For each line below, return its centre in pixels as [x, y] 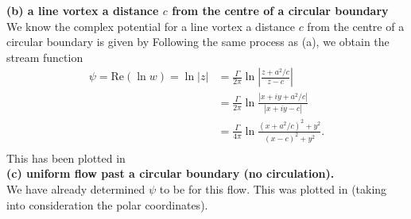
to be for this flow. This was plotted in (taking [273, 189]
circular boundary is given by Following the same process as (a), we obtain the [198, 42]
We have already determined [76, 189]
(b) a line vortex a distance [83, 10]
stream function [45, 57]
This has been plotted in [66, 158]
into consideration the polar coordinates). [107, 204]
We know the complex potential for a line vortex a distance [151, 26]
